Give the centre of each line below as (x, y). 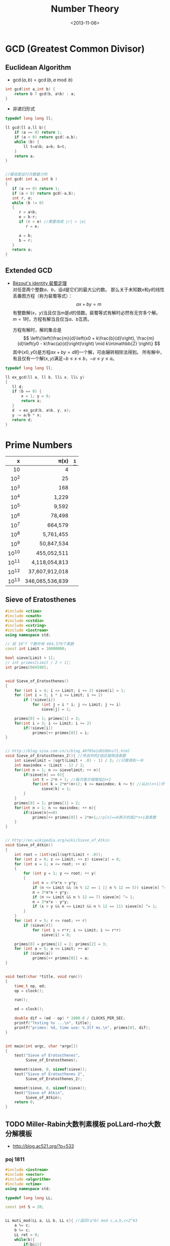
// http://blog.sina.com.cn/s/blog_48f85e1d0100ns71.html (68, 751)
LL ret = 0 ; (27, 1235)
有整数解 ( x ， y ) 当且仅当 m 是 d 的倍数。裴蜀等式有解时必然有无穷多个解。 (87, 313)
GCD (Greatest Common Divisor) (75, 49)
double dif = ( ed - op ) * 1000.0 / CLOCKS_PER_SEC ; (70, 1018)
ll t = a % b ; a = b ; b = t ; (45, 146)
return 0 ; (25, 1102)
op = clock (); (29, 991)
